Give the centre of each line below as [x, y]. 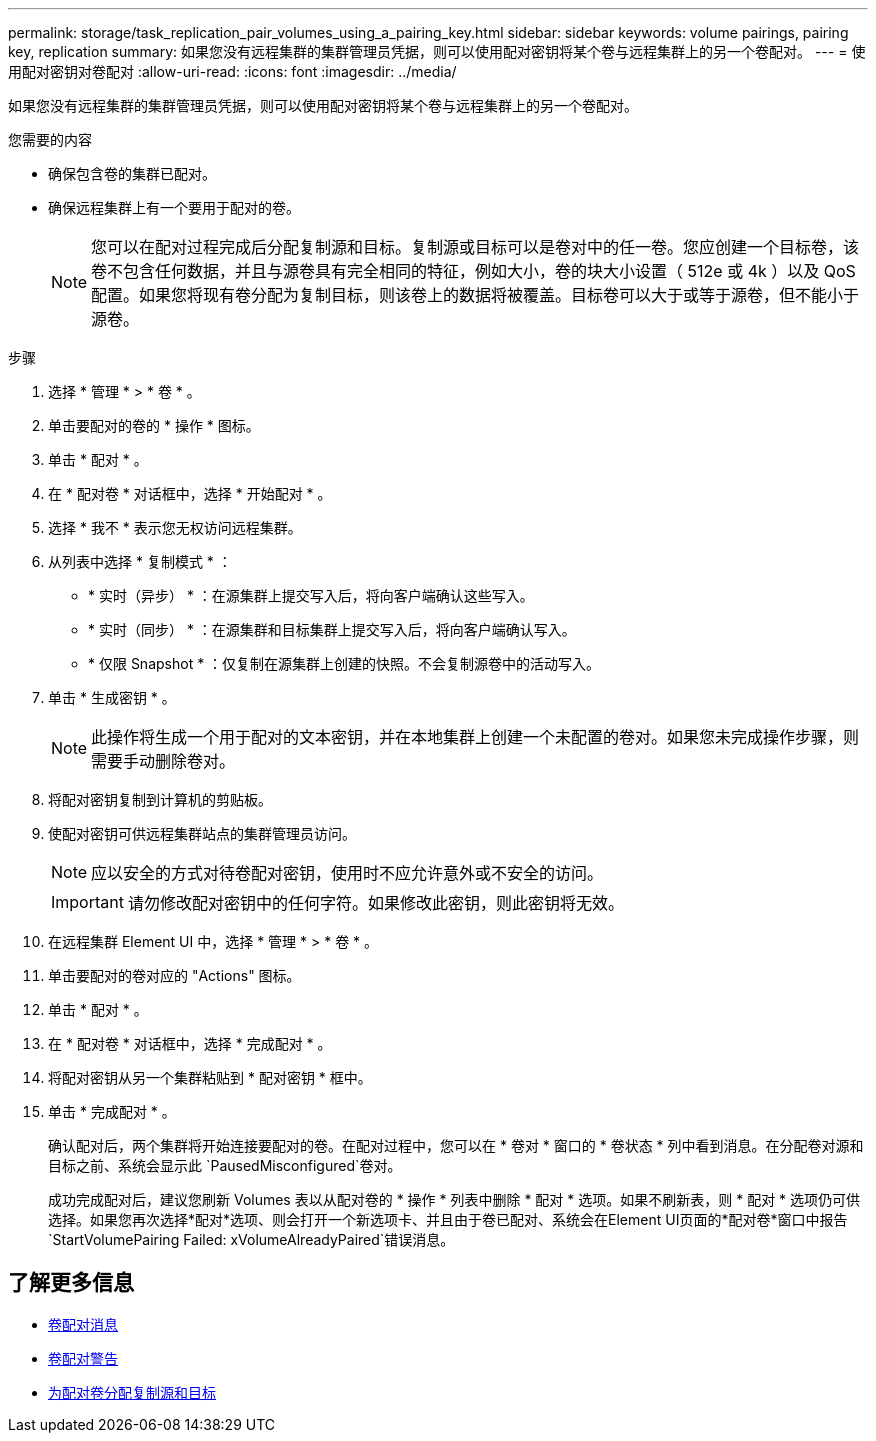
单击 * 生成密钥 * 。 [112, 697]
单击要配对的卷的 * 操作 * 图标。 [154, 425]
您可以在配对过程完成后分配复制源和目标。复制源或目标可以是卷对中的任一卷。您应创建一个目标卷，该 [475, 247]
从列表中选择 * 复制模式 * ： [140, 561]
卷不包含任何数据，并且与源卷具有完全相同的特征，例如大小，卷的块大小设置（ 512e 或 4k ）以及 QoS [473, 271]
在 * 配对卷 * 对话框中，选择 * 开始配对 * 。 [190, 493]
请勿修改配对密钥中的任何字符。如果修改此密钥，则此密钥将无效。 [375, 903]
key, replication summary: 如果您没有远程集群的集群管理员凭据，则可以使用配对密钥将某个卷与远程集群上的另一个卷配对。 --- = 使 [437, 51]
